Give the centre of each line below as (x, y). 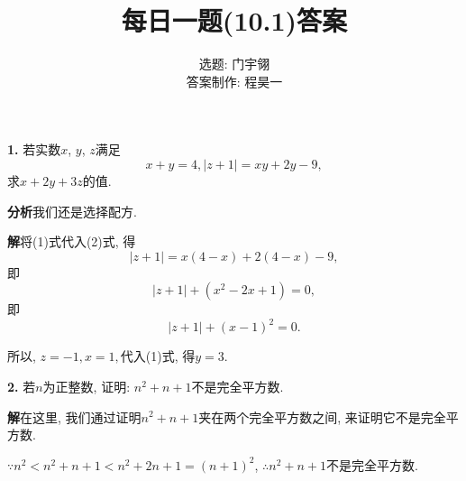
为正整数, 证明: (87, 386)
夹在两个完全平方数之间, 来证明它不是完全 (322, 416)
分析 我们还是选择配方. (72, 211)
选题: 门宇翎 (234, 64)
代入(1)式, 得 (158, 356)
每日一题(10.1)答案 (234, 20)
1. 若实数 (34, 149)
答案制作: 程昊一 (234, 81)
